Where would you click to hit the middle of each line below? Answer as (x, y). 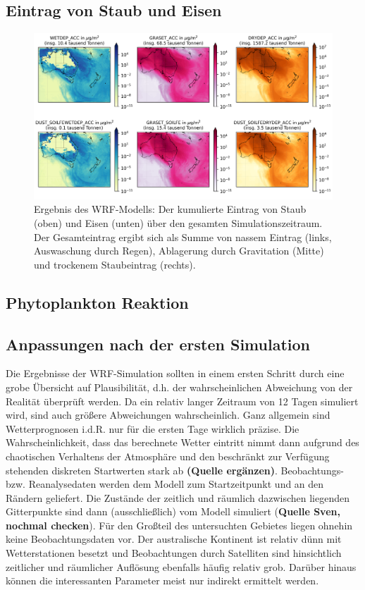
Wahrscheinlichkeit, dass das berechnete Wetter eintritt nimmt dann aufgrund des (182, 442)
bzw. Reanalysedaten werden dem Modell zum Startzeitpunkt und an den (165, 484)
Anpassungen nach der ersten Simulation (158, 344)
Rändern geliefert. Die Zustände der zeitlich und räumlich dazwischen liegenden (178, 497)
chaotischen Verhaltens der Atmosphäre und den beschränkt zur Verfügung (168, 456)
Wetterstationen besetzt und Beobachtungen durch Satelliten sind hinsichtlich (174, 553)
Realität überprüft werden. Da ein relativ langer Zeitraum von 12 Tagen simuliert (182, 401)
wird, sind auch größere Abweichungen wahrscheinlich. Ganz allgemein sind (168, 415)
